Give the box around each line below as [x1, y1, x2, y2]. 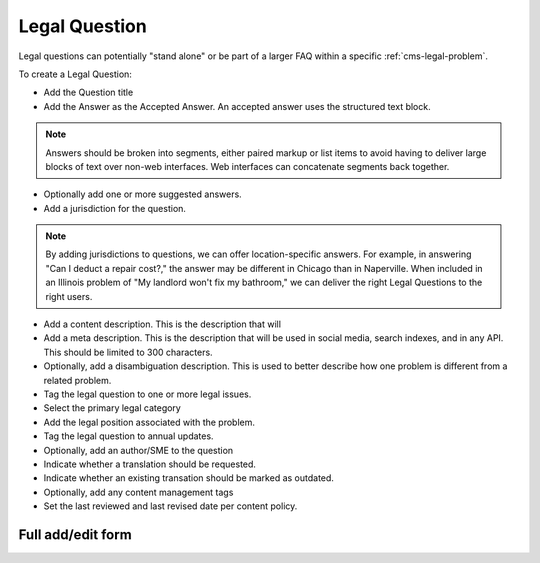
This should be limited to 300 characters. [43, 346, 214, 358]
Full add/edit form [18, 526, 132, 543]
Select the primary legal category [43, 402, 182, 414]
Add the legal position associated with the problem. [43, 416, 255, 428]
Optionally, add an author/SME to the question [43, 444, 234, 456]
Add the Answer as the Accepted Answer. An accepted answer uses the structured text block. [43, 100, 431, 112]
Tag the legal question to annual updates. [43, 430, 214, 442]
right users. [45, 290, 93, 302]
